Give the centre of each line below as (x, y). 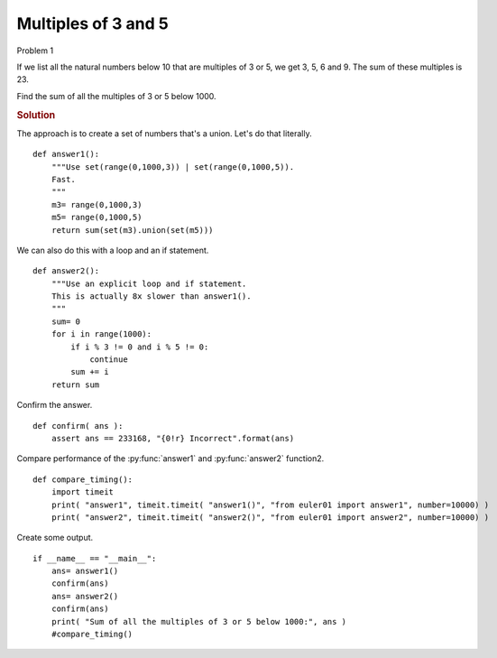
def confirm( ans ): (78, 426)
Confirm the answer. (55, 405)
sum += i (90, 372)
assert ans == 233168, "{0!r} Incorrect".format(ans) (173, 438)
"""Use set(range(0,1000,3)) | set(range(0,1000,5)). (173, 167)
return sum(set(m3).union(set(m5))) (132, 230)
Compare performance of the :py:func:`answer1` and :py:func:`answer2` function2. (170, 459)
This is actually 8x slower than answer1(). (151, 297)
